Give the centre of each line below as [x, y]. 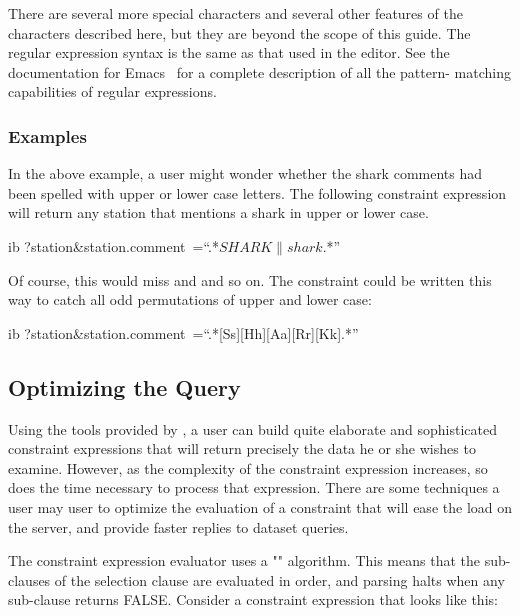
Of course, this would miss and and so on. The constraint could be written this [250, 279]
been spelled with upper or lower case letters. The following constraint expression [257, 192]
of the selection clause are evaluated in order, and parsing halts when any [279, 579]
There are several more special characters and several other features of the [235, 13]
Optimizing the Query [124, 386]
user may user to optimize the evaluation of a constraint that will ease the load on [260, 506]
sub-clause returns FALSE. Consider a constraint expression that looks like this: [253, 599]
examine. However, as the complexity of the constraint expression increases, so [248, 467]
